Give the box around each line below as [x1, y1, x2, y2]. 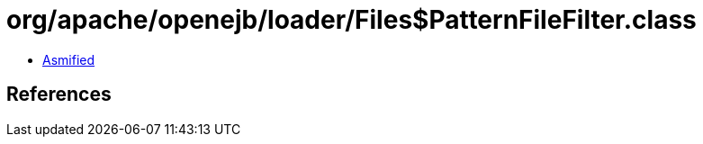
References [6, 83, 112, 106]
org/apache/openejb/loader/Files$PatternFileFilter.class [6, 4, 697, 35]
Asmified [42, 51, 95, 67]
